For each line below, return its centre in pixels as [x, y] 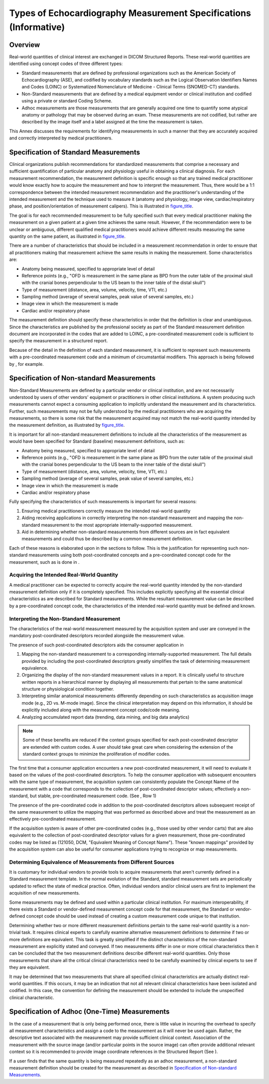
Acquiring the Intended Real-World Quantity [64, 575]
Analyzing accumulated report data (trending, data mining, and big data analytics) [106, 717]
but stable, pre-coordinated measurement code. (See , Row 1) [93, 796]
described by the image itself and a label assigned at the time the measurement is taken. [113, 122]
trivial [15, 933]
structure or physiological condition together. [68, 689]
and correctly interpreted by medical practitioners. [61, 138]
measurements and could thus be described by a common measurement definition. [107, 539]
